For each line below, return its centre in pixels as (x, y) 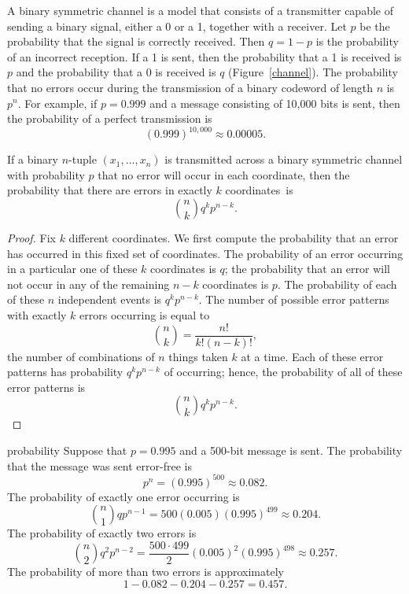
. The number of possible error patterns (294, 299)
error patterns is (46, 387)
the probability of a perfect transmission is (110, 118)
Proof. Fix (31, 238)
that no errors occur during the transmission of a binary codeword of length (190, 87)
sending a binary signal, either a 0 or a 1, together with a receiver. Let (177, 26)
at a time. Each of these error (312, 356)
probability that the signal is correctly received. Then (136, 41)
